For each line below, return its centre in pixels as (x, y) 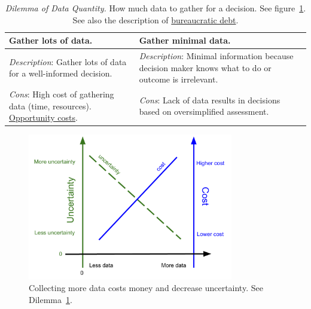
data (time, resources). (50, 105)
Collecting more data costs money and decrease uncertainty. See (146, 288)
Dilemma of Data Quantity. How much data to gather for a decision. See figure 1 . (155, 8)
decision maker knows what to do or (205, 67)
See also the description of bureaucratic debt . (155, 19)
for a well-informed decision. (61, 73)
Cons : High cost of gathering (62, 94)
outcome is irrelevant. (179, 79)
